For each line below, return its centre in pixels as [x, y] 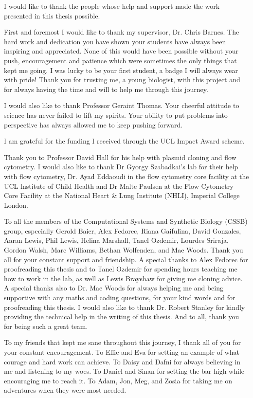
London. [16, 205]
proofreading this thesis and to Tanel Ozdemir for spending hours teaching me [121, 269]
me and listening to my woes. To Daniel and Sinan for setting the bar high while [124, 371]
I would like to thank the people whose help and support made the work [112, 6]
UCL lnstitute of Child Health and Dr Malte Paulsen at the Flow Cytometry [119, 186]
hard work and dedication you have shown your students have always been [115, 41]
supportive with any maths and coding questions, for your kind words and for [120, 298]
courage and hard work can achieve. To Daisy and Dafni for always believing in [122, 361]
